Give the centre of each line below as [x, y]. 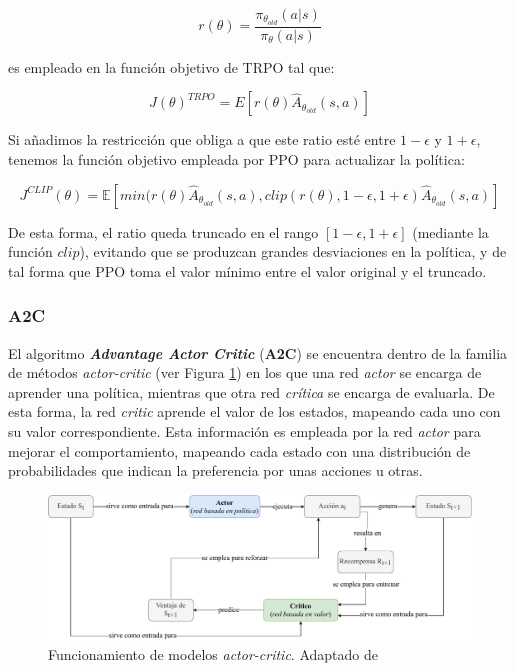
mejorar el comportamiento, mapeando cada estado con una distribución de [239, 450]
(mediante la [450, 231]
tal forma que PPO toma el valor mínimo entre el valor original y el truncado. [247, 270]
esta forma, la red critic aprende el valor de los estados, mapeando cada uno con [254, 411]
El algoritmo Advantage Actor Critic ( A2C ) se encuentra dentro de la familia [258, 352]
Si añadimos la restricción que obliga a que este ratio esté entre [202, 139]
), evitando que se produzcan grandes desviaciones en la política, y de [293, 251]
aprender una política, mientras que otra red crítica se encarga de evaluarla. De [251, 391]
